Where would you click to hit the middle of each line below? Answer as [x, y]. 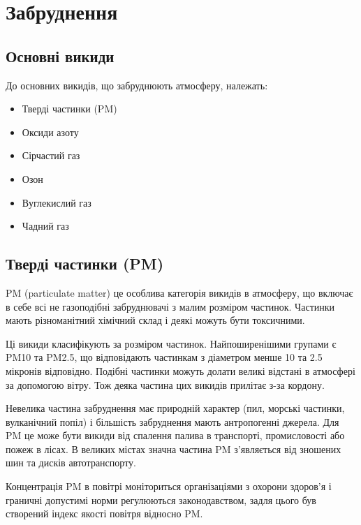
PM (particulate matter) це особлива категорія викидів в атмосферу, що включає [179, 292]
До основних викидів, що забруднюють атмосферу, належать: [137, 85]
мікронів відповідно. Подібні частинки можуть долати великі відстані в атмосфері [180, 370]
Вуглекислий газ [57, 202]
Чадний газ [45, 226]
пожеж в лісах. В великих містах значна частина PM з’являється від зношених [174, 449]
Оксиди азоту [50, 132]
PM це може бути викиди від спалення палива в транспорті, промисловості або [175, 435]
